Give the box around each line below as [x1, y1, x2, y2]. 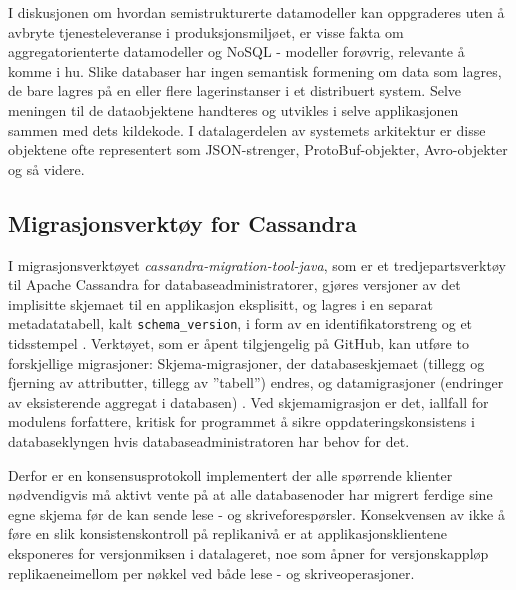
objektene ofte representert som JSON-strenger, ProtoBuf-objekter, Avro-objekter [8, 139, 508, 160]
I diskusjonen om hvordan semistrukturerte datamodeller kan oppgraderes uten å [8, 2, 505, 22]
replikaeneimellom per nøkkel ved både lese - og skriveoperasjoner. [8, 562, 415, 583]
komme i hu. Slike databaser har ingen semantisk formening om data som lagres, [8, 60, 502, 81]
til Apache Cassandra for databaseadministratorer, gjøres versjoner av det [8, 274, 461, 295]
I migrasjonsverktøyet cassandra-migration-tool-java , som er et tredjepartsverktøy [8, 254, 506, 275]
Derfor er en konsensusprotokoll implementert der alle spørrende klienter [8, 464, 453, 485]
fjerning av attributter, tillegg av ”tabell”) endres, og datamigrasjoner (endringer [8, 372, 504, 393]
